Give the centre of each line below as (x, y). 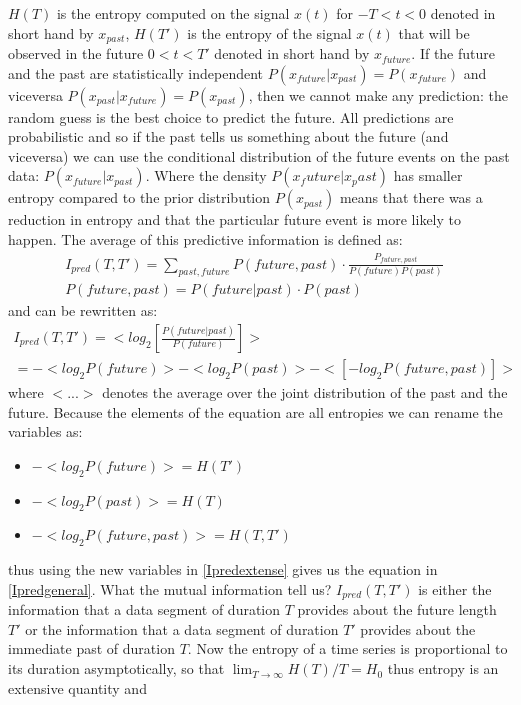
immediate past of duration (91, 648)
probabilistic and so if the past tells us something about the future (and (228, 136)
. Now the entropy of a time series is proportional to (347, 648)
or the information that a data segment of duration (182, 628)
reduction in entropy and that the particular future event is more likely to (235, 219)
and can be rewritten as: (83, 310)
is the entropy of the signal (269, 32)
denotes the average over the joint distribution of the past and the (305, 392)
